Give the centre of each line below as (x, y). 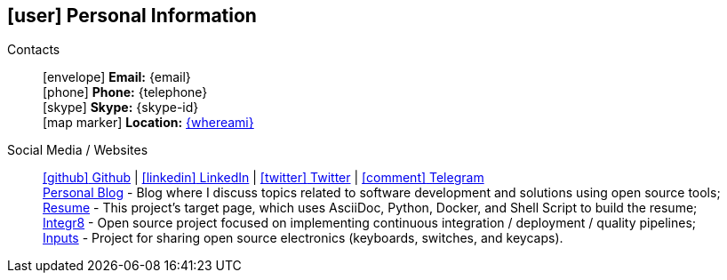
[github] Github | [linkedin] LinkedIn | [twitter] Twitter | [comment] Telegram (264, 178)
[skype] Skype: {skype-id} (121, 108)
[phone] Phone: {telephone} (125, 92)
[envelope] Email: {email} (117, 77)
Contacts (34, 50)
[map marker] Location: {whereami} (148, 123)
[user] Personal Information (132, 16)
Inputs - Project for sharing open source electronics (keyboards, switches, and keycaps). (303, 238)
